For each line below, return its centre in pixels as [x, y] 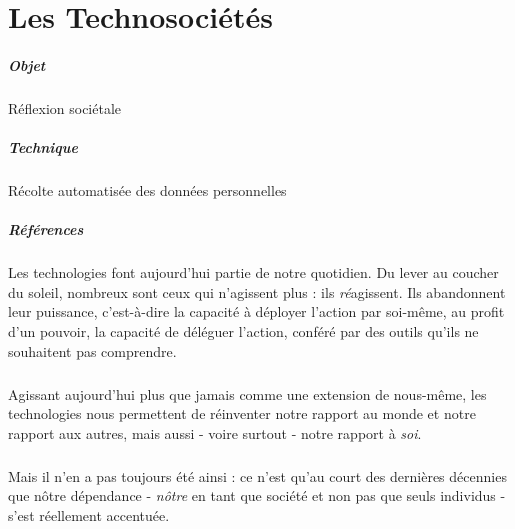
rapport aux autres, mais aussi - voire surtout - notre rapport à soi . [215, 432]
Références [46, 229]
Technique [43, 147]
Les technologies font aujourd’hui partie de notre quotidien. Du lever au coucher [253, 272]
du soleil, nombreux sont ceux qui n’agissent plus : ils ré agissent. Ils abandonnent [257, 291]
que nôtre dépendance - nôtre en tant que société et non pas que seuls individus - [257, 495]
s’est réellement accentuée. [89, 514]
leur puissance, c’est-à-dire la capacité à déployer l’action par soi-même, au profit [256, 311]
